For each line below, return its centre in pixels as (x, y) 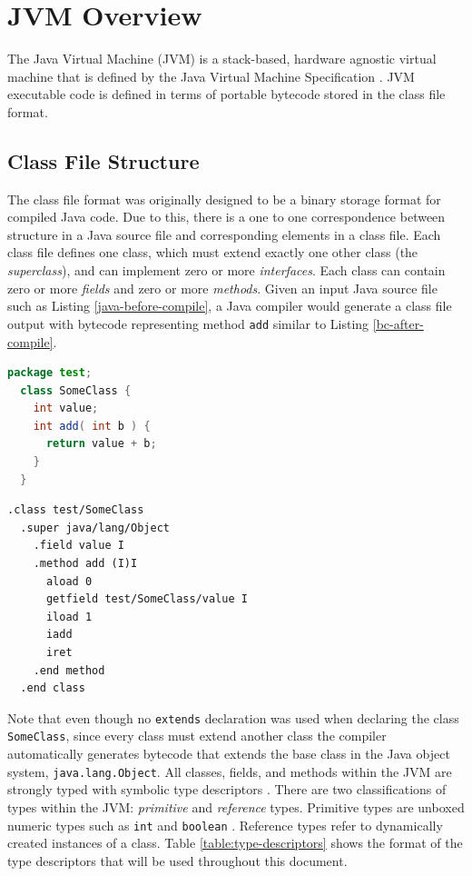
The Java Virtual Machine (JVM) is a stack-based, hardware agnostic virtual (222, 59)
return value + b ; (101, 444)
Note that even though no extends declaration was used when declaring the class (233, 717)
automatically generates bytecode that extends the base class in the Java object (229, 754)
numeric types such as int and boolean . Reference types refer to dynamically (225, 825)
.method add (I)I (85, 564)
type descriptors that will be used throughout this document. (177, 860)
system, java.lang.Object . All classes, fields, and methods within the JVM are (230, 771)
